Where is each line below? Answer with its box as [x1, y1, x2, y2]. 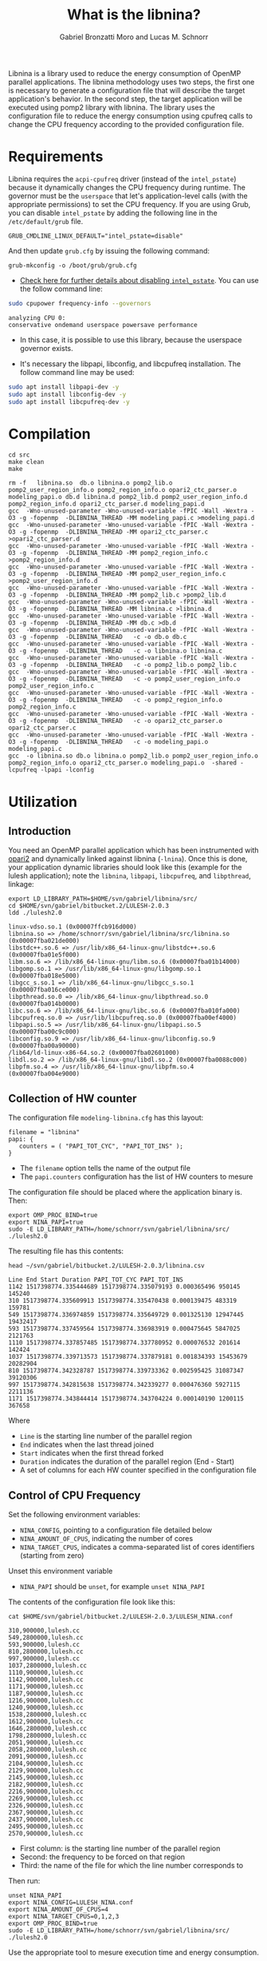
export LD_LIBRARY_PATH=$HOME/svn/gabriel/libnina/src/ [8, 895, 198, 903]
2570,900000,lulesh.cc [8, 1829, 84, 1837]
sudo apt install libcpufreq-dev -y [8, 397, 130, 405]
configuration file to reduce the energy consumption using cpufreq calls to [8, 110, 253, 121]
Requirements [8, 148, 104, 166]
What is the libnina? [67, 6, 201, 24]
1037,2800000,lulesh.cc [8, 1661, 88, 1669]
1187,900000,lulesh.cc [8, 1689, 84, 1697]
